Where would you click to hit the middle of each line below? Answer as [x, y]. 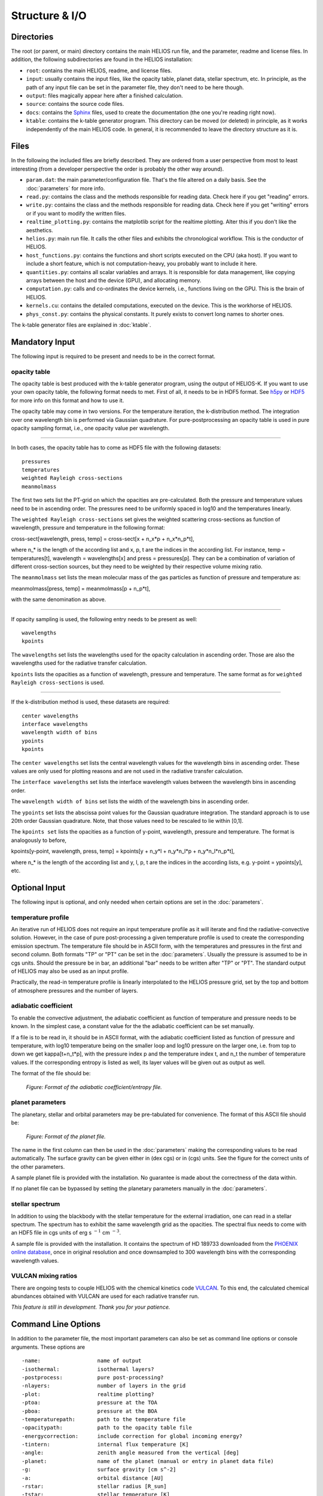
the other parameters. [38, 1166]
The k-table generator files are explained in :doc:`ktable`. [81, 325]
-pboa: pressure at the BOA [90, 1411]
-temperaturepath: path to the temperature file [104, 1419]
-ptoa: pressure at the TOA [90, 1403]
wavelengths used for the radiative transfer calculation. [79, 663]
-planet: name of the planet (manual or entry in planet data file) [148, 1461]
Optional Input [38, 888]
